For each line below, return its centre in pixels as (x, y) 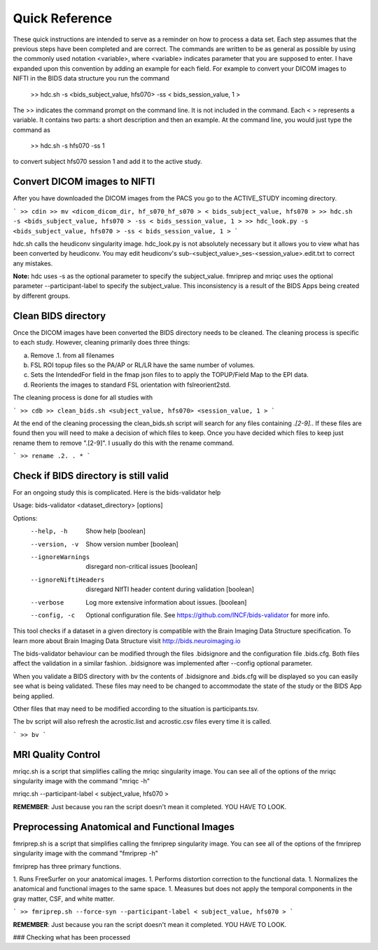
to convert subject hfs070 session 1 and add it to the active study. (107, 162)
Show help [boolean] (116, 531)
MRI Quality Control (57, 754)
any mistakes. (33, 263)
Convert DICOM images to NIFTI (84, 182)
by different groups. (41, 296)
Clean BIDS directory (59, 316)
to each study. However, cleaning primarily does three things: (101, 343)
